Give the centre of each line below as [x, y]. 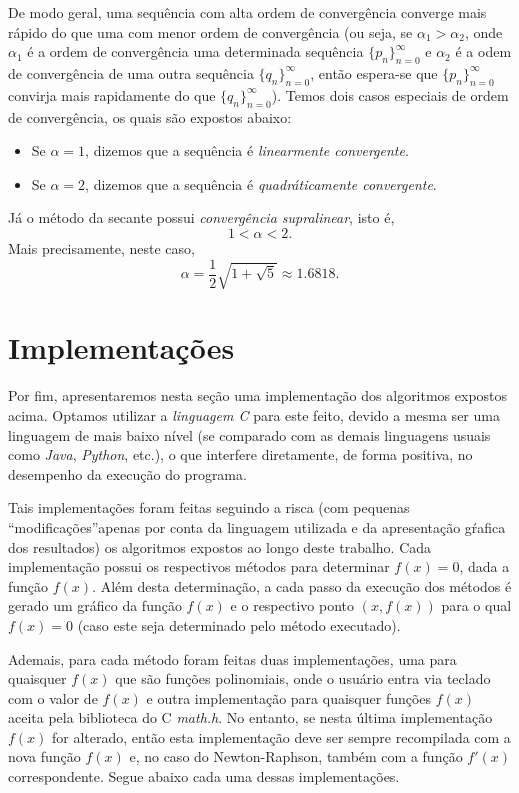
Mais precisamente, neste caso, [101, 247]
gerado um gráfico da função [95, 605]
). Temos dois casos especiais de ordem [390, 94]
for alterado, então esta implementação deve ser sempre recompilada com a [281, 736]
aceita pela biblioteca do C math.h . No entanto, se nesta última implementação [250, 717]
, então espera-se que [374, 72]
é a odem [483, 51]
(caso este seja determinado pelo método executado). [239, 624]
